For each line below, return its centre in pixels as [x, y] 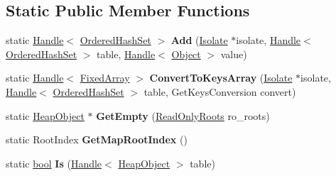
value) [234, 54]
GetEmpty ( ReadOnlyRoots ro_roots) [183, 115]
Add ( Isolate [199, 40]
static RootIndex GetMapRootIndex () [97, 139]
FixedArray [105, 78]
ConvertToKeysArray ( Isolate [221, 78]
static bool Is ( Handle [54, 163]
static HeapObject [45, 115]
